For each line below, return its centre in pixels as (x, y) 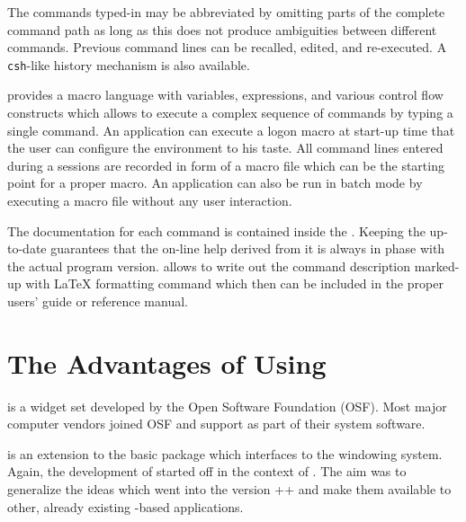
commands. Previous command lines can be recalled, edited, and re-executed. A (227, 47)
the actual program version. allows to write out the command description (209, 265)
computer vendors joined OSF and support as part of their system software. (216, 424)
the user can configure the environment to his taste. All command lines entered (225, 148)
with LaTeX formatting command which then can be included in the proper (234, 283)
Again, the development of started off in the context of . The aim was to (207, 471)
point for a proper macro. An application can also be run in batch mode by (215, 183)
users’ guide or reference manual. (98, 301)
